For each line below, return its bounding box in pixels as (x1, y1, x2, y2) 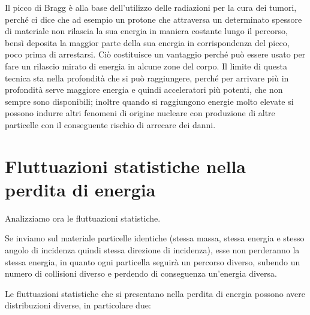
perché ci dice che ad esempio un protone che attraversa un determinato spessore (5, 13, 302, 25)
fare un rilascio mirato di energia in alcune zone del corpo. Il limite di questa (5, 59, 287, 72)
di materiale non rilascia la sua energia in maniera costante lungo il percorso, (5, 25, 288, 37)
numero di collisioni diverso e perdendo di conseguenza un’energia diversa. (5, 267, 277, 280)
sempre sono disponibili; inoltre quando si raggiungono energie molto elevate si (5, 95, 294, 107)
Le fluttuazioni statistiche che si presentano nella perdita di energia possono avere (5, 287, 305, 299)
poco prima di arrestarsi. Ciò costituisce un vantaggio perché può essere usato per (5, 48, 306, 60)
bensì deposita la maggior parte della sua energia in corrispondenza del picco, (5, 36, 290, 49)
